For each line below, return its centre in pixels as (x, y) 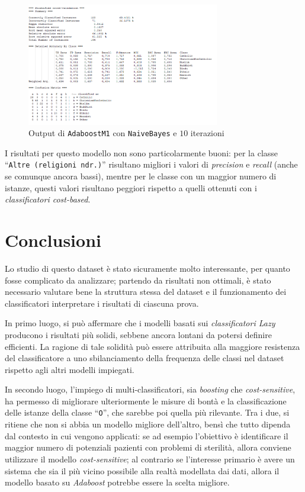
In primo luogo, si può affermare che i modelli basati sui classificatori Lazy (140, 323)
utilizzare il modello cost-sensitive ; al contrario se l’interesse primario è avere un (150, 459)
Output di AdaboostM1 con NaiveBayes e (103, 133)
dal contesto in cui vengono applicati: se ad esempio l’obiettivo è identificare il (147, 435)
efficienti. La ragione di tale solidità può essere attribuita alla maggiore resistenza (152, 346)
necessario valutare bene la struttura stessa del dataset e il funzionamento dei (146, 292)
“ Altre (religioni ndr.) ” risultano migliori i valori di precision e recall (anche (151, 164)
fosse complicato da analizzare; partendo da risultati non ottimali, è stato (138, 280)
